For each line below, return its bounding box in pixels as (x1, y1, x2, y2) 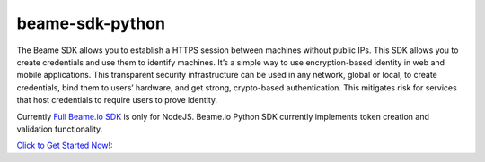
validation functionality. (16, 124, 103, 134)
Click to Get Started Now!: (16, 140, 113, 151)
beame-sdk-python (16, 13, 166, 33)
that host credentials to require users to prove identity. (16, 95, 218, 106)
